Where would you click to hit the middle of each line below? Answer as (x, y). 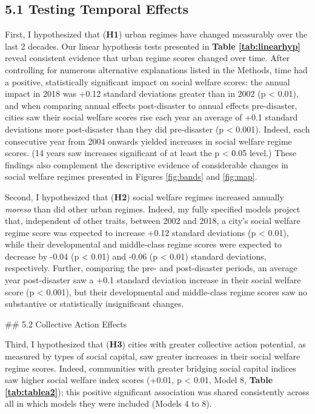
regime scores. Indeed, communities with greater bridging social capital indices (151, 368)
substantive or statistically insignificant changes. (94, 304)
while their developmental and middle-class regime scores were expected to (143, 244)
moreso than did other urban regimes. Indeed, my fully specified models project (153, 209)
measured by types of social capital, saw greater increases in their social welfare (153, 356)
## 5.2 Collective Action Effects (66, 324)
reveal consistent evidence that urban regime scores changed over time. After (148, 58)
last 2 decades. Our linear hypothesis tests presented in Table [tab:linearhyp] (153, 46)
